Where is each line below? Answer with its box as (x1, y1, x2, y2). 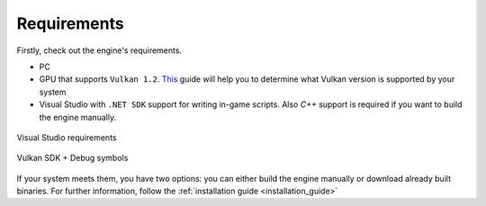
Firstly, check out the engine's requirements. (16, 45, 183, 56)
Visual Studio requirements (16, 131, 117, 143)
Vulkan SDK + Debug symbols (16, 153, 129, 164)
